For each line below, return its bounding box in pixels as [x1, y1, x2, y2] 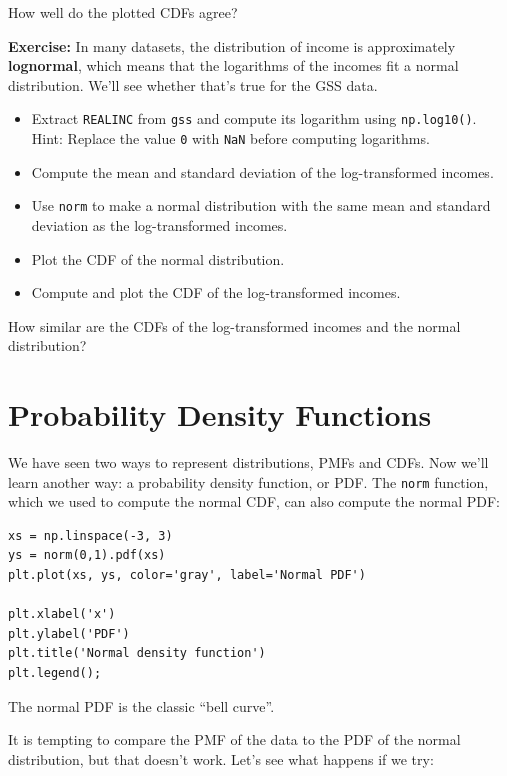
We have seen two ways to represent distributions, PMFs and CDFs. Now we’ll [8, 452, 489, 473]
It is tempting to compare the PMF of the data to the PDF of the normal [8, 729, 461, 750]
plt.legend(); [8, 666, 102, 681]
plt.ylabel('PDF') [8, 626, 130, 641]
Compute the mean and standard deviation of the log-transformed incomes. [31, 161, 494, 182]
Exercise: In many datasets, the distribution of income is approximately [8, 35, 456, 56]
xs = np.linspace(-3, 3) [8, 528, 173, 543]
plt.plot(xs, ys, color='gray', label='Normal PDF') [8, 568, 366, 583]
